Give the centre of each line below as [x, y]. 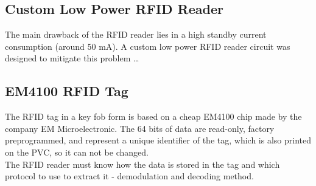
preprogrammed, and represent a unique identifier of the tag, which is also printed [158, 140]
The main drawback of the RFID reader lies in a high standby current [136, 34]
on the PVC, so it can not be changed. [77, 152]
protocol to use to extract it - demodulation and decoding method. [129, 176]
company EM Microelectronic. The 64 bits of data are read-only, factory [140, 128]
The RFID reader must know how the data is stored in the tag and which [142, 164]
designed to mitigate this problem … [72, 58]
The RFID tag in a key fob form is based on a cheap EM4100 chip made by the [153, 116]
